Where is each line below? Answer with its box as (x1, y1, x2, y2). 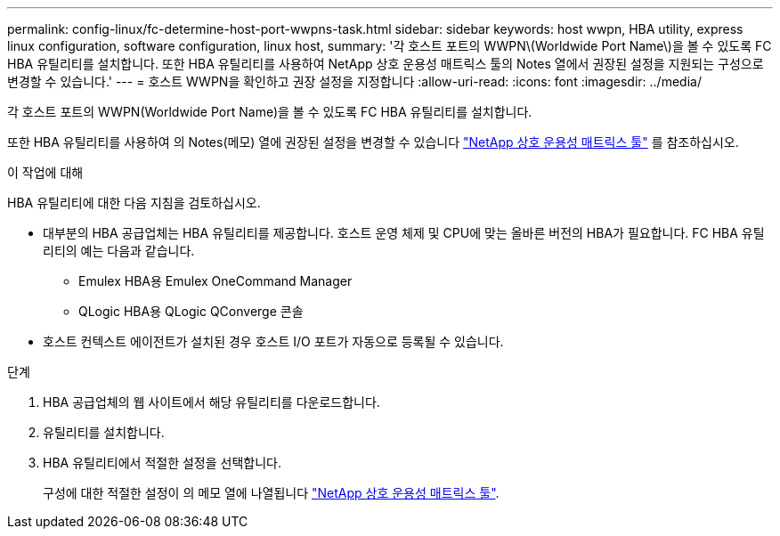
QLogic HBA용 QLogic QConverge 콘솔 (78, 304, 304, 319)
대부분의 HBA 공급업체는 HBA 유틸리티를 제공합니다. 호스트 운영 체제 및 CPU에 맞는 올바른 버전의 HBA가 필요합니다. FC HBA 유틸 (43, 225, 765, 240)
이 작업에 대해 (7, 165, 84, 180)
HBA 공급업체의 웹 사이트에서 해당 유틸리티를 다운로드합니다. (43, 394, 380, 410)
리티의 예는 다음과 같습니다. (43, 243, 195, 258)
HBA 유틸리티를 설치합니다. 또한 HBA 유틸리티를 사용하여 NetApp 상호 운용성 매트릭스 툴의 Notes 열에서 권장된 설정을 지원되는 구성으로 (7, 56, 764, 71)
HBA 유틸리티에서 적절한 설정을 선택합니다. (43, 455, 281, 470)
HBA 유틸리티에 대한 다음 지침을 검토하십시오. (7, 195, 261, 210)
